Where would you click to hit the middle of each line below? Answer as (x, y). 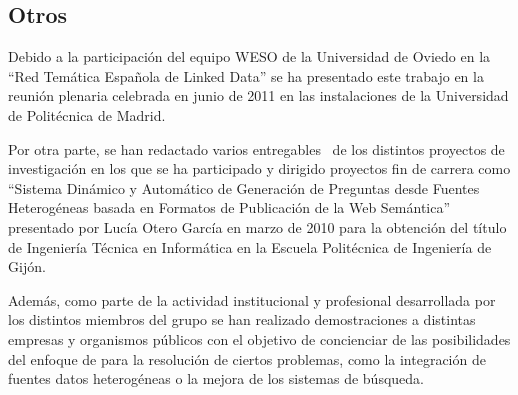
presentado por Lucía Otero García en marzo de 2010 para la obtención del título (257, 226)
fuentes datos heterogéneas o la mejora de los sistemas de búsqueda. (216, 378)
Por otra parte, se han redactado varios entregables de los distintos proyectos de (256, 148)
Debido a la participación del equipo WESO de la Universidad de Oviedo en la (249, 56)
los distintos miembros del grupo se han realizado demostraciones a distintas (242, 319)
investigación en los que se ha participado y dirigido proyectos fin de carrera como (259, 168)
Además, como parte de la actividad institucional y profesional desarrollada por (252, 299)
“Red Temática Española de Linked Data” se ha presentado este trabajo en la (246, 75)
